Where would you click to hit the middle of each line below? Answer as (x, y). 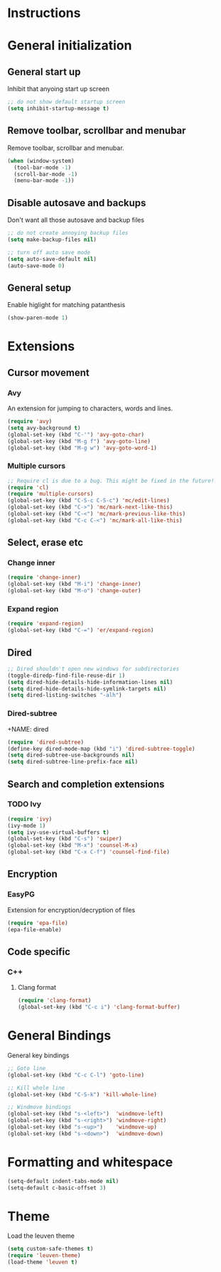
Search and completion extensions (86, 784)
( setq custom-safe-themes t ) (50, 1249)
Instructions (44, 13)
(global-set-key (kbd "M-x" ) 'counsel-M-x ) (73, 845)
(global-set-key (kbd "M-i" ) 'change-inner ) (74, 584)
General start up (44, 71)
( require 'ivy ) (30, 819)
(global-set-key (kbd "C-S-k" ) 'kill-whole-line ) (82, 1094)
